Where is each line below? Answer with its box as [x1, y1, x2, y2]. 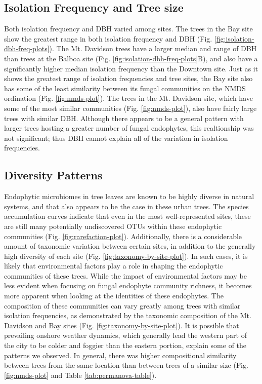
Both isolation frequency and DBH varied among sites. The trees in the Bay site [4, 23, 253, 34]
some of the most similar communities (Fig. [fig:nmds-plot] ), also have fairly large [4, 102, 257, 113]
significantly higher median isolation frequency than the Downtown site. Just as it [4, 63, 258, 73]
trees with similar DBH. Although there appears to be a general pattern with [4, 112, 244, 123]
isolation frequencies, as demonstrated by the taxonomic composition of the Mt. [4, 310, 251, 321]
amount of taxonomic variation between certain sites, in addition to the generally [4, 241, 256, 251]
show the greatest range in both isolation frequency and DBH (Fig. [4, 33, 212, 44]
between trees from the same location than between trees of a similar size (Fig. [4, 360, 248, 370]
